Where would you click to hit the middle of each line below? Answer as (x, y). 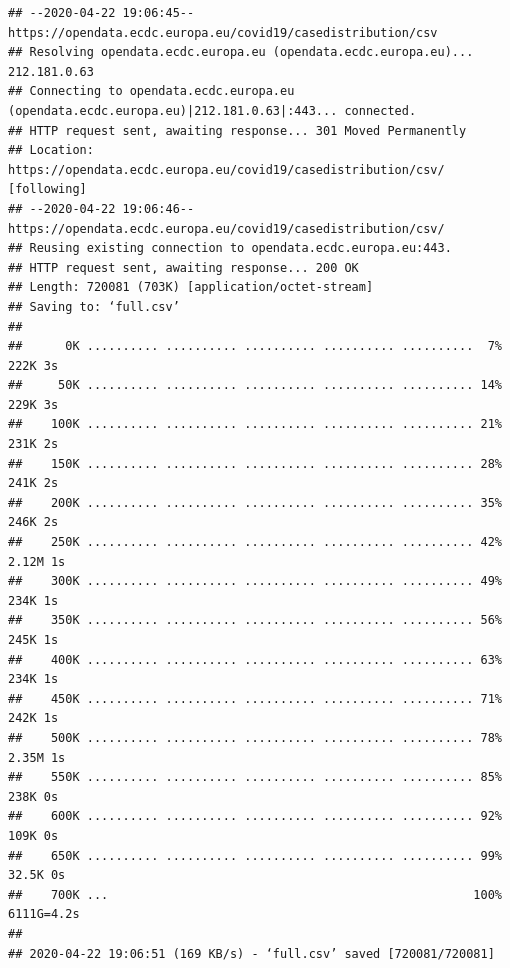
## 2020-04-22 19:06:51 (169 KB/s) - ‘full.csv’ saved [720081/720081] (251, 953)
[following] (47, 189)
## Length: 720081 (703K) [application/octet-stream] (191, 287)
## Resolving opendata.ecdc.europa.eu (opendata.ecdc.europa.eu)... (241, 52)
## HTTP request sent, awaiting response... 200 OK (183, 267)
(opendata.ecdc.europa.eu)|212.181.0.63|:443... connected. (212, 110)
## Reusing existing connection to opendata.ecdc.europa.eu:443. (230, 248)
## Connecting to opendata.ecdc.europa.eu (151, 91)
